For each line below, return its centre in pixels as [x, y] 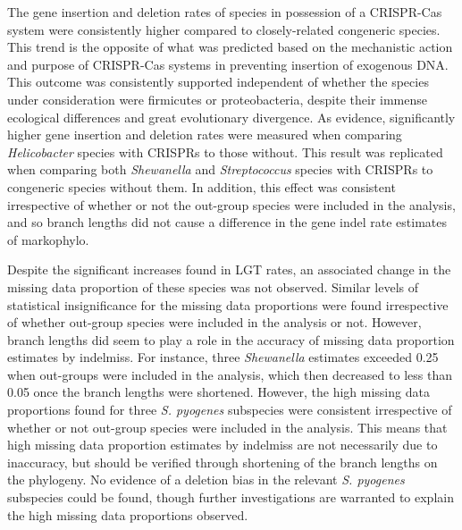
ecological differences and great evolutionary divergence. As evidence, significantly [231, 117]
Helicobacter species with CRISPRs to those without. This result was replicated [225, 151]
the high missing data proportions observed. [128, 514]
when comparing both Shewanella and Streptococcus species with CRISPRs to [220, 169]
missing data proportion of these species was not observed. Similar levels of [213, 286]
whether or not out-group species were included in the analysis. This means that [227, 427]
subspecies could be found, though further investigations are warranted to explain [231, 497]
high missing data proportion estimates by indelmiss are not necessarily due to [223, 445]
